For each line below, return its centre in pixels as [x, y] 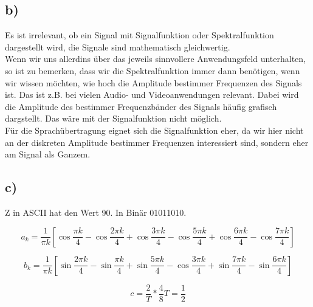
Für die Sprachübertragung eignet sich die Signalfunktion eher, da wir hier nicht [154, 130]
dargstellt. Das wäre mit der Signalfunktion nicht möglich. [113, 118]
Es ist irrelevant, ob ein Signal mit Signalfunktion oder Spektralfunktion [139, 35]
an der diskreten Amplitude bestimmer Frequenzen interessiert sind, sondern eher [157, 142]
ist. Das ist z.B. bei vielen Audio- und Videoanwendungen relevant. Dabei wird [152, 95]
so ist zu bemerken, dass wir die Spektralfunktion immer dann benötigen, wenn [153, 70]
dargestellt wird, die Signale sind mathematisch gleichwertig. [118, 47]
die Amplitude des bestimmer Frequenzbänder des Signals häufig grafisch [141, 106]
